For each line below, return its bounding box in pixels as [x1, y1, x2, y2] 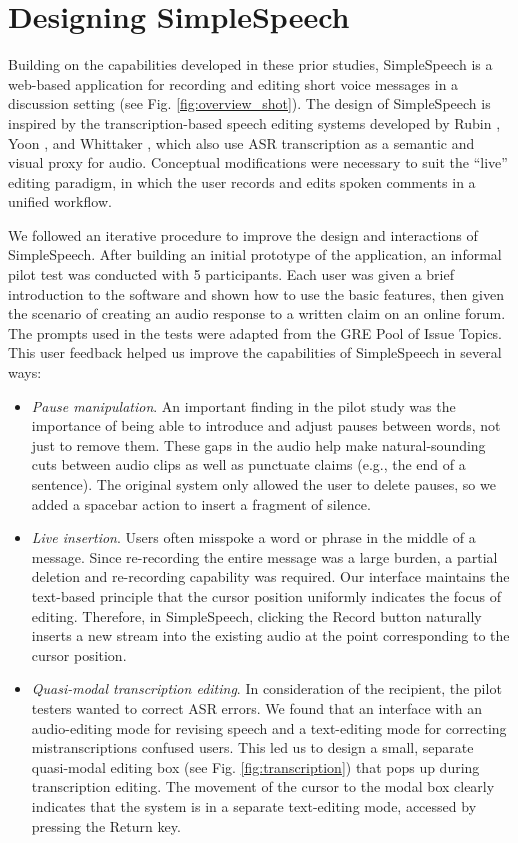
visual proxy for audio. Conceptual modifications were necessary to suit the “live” [8, 152, 508, 173]
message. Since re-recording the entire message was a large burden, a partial [31, 546, 498, 567]
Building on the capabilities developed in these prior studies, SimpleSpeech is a [8, 54, 493, 75]
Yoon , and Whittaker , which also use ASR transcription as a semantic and [8, 132, 475, 153]
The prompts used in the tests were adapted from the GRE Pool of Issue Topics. [8, 322, 503, 343]
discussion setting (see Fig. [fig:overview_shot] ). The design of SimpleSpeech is [8, 93, 491, 114]
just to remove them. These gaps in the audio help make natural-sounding [31, 434, 486, 455]
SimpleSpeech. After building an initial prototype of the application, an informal [8, 244, 502, 265]
